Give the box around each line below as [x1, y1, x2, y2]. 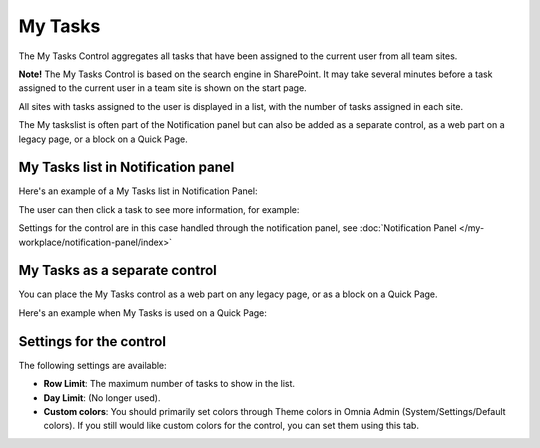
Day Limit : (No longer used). [43, 391, 161, 404]
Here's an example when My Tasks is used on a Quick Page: [18, 306, 267, 319]
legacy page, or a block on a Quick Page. [18, 133, 189, 145]
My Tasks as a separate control [18, 262, 217, 279]
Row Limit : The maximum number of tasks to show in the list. [43, 378, 295, 390]
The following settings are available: [18, 359, 167, 371]
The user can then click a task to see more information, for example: [18, 203, 300, 215]
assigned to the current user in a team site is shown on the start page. [18, 82, 307, 94]
